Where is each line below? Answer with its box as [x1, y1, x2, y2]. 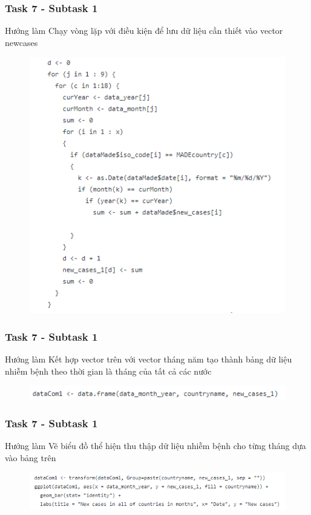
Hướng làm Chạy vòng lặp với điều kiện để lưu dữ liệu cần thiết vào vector [5, 24, 283, 37]
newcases [5, 36, 38, 48]
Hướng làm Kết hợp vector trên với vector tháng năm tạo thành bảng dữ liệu [5, 353, 292, 366]
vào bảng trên [5, 451, 56, 464]
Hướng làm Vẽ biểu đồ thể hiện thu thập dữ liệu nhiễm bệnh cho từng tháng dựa [5, 439, 306, 451]
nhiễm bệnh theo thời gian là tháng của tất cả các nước [5, 364, 212, 377]
